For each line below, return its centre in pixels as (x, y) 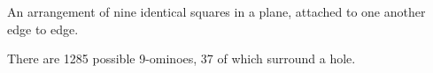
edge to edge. (43, 29)
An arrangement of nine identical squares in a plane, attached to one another (216, 11)
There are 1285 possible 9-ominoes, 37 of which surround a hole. (182, 58)
